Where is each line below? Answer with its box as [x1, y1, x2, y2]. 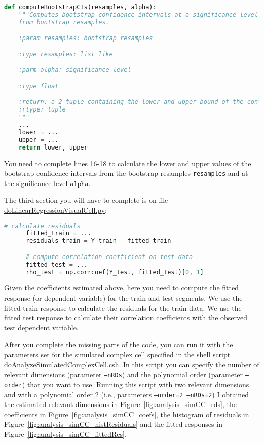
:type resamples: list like [18, 50, 113, 58]
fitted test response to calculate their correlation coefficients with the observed [4, 312, 248, 323]
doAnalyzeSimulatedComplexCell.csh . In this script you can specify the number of [4, 359, 259, 370]
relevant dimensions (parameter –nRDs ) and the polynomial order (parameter [4, 369, 243, 380]
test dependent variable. [4, 322, 79, 333]
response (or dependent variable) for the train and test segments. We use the [4, 292, 243, 303]
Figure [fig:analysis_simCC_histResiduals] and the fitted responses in [4, 419, 222, 429]
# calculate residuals [4, 222, 81, 230]
